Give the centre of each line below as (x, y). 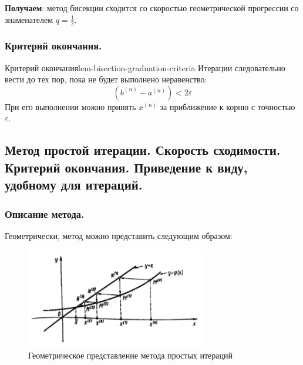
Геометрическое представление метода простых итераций (130, 355)
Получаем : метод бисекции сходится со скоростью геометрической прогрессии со (152, 8)
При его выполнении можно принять (70, 106)
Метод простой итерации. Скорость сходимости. (143, 150)
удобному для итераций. (74, 185)
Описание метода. (45, 213)
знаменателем (29, 19)
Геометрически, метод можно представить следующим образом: (119, 235)
